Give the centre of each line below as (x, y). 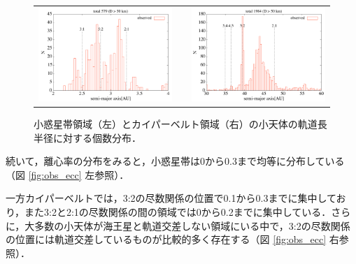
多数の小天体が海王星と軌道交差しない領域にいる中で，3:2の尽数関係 (192, 225)
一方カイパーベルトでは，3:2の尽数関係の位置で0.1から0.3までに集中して (171, 198)
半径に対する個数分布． (87, 137)
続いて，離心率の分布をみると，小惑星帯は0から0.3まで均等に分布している (175, 161)
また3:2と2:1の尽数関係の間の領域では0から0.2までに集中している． (178, 211)
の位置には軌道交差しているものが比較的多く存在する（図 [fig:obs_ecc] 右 (172, 239)
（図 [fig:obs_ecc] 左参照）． (67, 174)
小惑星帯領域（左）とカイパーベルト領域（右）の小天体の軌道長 (180, 123)
